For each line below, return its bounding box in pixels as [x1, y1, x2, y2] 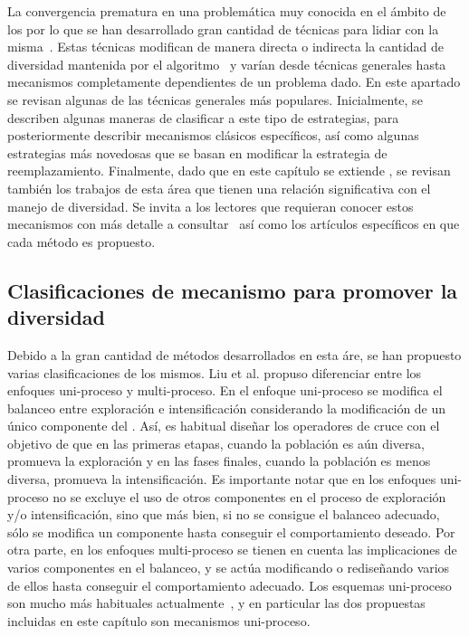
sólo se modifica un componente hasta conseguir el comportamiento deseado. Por [7, 522, 455, 541]
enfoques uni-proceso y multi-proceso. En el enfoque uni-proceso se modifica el [7, 381, 443, 400]
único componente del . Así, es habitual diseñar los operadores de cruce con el [7, 416, 440, 435]
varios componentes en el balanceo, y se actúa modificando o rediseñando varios [7, 558, 450, 577]
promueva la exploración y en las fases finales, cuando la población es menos [7, 451, 431, 470]
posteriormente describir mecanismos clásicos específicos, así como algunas [7, 126, 419, 145]
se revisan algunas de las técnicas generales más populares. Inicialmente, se [7, 90, 423, 109]
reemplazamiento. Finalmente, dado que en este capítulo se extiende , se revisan [7, 161, 451, 180]
